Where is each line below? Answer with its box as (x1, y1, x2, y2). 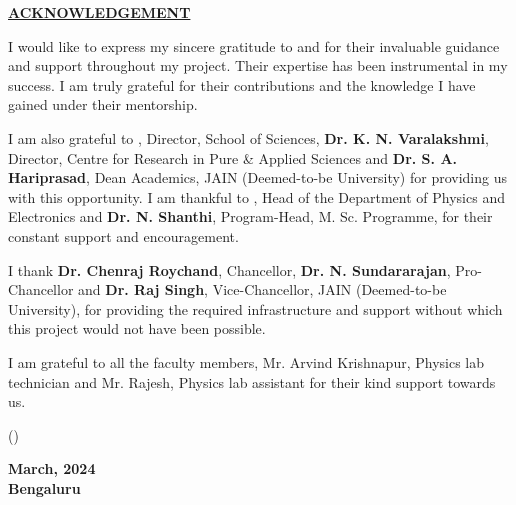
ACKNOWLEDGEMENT (8, 2, 191, 22)
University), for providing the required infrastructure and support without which (8, 298, 503, 319)
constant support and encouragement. (8, 225, 239, 246)
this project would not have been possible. (8, 318, 266, 339)
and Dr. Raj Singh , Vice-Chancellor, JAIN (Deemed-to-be (78, 279, 447, 300)
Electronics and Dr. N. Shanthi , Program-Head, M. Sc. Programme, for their (8, 206, 493, 227)
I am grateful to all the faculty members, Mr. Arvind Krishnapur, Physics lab (8, 351, 484, 372)
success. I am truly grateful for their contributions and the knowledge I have (8, 74, 476, 95)
